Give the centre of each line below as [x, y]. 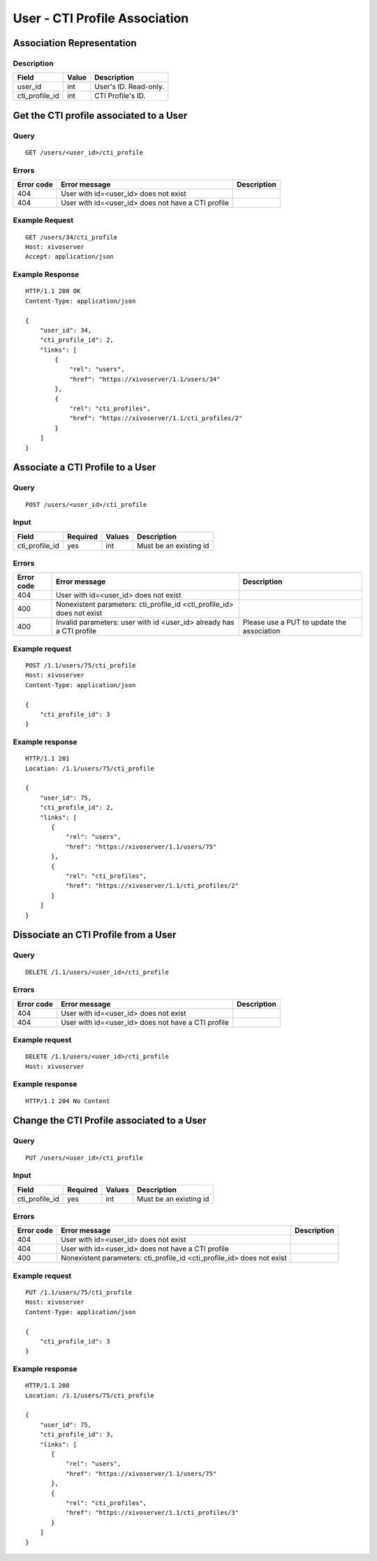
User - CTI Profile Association [101, 18]
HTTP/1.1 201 [47, 759]
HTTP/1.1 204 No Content [68, 1101]
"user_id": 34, [66, 330]
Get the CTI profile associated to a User [100, 115]
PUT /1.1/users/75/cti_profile [79, 1292]
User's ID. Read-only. [129, 87]
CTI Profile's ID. [120, 96]
